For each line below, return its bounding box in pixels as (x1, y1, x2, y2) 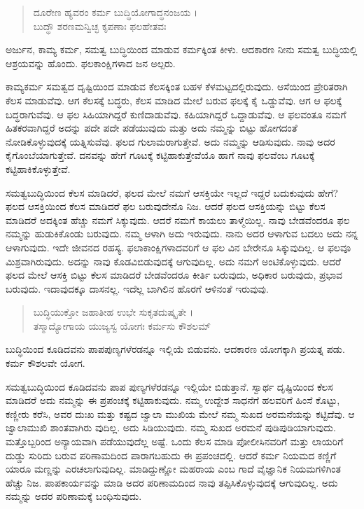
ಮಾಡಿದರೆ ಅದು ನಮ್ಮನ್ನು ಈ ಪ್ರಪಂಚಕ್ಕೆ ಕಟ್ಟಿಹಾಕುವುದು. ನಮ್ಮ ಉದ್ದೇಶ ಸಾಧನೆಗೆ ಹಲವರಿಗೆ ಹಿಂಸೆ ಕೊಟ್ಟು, (6, 393, 340, 407)
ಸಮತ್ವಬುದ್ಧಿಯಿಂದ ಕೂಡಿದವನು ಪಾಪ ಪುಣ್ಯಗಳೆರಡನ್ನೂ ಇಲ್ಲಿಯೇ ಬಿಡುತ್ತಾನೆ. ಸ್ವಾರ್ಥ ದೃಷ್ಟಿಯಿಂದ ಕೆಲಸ (6, 379, 333, 393)
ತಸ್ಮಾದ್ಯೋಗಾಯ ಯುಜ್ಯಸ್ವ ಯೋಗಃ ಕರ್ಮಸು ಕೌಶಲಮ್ (33, 318, 211, 333)
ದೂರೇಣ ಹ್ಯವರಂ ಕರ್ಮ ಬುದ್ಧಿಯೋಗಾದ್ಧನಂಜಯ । (33, 5, 198, 19)
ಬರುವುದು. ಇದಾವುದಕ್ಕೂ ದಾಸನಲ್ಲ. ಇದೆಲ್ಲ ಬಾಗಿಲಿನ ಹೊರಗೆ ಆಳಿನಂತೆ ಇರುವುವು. (6, 281, 269, 295)
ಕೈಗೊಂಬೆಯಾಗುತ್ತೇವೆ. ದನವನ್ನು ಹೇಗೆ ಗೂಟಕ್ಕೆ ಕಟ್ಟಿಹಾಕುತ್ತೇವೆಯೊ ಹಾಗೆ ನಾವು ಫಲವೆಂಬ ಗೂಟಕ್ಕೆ (6, 148, 315, 162)
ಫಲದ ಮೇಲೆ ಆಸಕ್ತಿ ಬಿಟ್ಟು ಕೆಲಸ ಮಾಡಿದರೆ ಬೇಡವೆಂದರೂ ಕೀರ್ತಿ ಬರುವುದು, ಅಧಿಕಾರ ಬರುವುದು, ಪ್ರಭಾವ (6, 267, 343, 282)
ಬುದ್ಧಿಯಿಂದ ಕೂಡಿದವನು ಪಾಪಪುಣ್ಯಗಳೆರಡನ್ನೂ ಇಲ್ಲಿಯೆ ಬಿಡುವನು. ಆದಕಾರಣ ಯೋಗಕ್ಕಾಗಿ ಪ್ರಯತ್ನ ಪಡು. (6, 342, 345, 356)
